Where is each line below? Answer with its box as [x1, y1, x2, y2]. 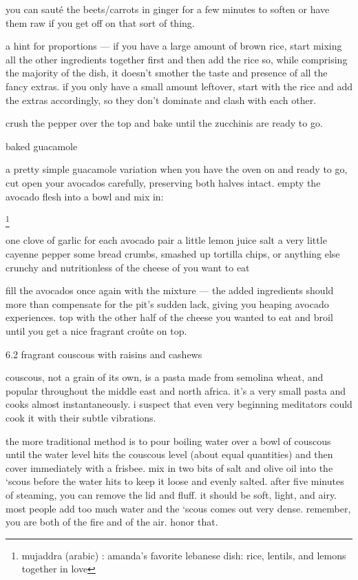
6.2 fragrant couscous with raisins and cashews [6, 346, 202, 361]
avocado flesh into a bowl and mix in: [6, 189, 164, 203]
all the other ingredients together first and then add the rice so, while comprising [6, 52, 348, 66]
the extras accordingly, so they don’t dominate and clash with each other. [6, 92, 317, 107]
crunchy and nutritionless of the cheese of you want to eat [6, 260, 250, 274]
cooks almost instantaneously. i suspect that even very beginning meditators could [6, 397, 352, 411]
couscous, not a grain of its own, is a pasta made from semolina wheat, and [6, 370, 324, 384]
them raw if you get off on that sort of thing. [6, 15, 195, 30]
